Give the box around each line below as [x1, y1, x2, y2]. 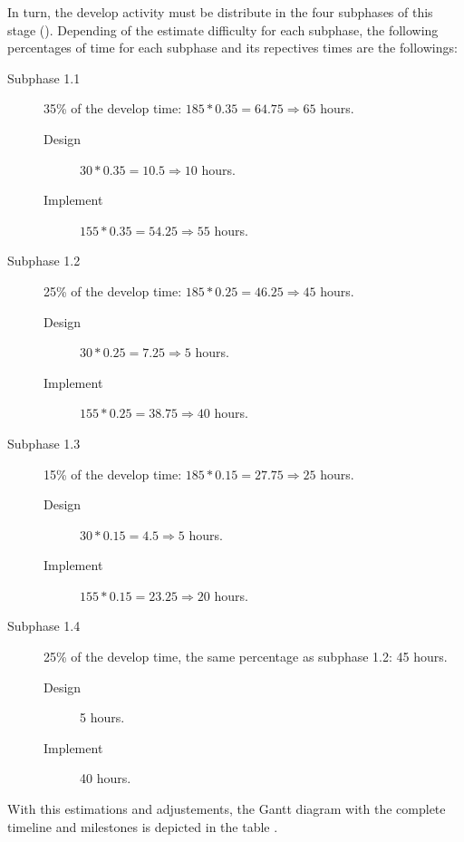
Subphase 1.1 [7, 68, 81, 87]
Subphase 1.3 [7, 433, 81, 452]
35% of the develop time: [43, 99, 182, 118]
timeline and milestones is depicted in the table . [7, 817, 278, 836]
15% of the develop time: [43, 464, 182, 483]
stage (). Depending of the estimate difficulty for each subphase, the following [7, 20, 439, 39]
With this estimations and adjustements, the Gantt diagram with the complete [7, 799, 446, 818]
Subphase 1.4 [7, 616, 81, 635]
